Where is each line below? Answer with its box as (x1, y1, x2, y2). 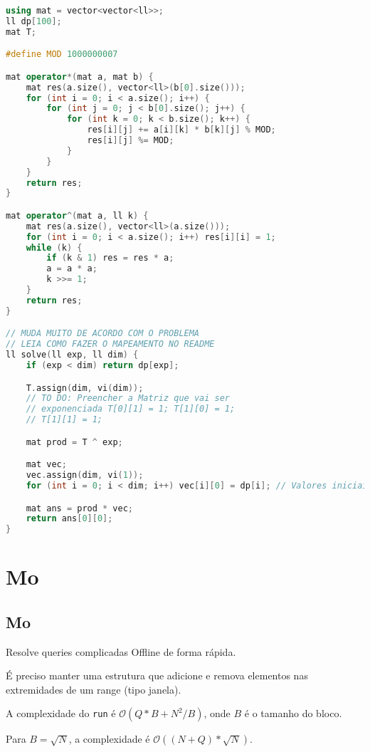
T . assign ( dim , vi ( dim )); (26, 382, 144, 393)
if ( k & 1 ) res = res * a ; (46, 253, 174, 263)
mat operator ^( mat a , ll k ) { (6, 210, 149, 221)
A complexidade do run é (6, 706, 116, 721)
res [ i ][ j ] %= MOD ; (87, 135, 174, 146)
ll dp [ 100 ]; (6, 16, 62, 26)
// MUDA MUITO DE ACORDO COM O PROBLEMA (6, 328, 200, 339)
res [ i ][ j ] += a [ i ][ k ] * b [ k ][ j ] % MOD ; (87, 125, 276, 135)
